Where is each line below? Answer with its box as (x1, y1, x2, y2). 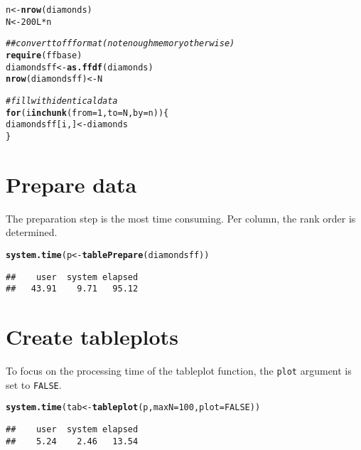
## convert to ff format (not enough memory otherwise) (6, 38, 235, 49)
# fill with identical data (6, 95, 118, 106)
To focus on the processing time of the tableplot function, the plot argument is (6, 363, 352, 377)
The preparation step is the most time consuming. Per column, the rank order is (6, 210, 356, 225)
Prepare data (6, 169, 137, 198)
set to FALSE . (6, 377, 62, 392)
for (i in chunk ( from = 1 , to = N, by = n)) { (6, 107, 169, 118)
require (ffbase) (6, 50, 82, 60)
